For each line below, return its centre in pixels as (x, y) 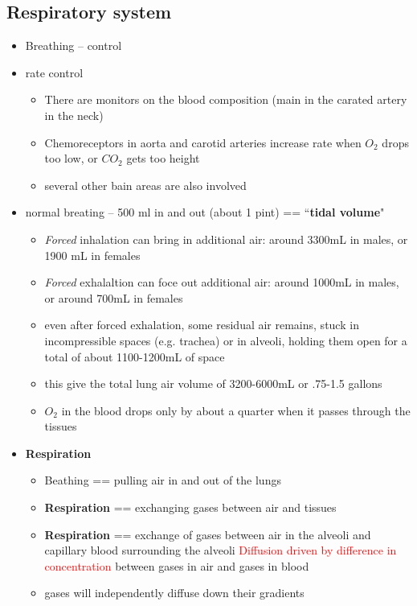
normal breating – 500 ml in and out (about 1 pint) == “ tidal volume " (205, 212)
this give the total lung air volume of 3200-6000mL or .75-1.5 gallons (213, 383)
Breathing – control (74, 45)
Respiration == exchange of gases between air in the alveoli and (208, 534)
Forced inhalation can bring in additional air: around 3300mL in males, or (226, 239)
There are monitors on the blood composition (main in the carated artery (226, 99)
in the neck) (74, 115)
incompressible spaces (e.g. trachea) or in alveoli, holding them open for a (226, 340)
